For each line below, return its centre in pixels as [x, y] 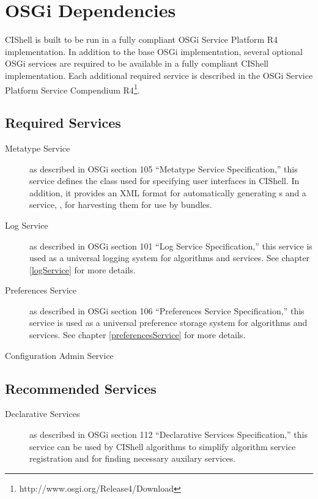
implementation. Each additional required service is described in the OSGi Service [159, 75]
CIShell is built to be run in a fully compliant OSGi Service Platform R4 [142, 39]
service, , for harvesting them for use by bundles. [121, 205]
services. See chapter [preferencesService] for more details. [138, 335]
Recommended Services [81, 388]
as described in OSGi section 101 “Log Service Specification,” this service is [171, 246]
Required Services [63, 123]
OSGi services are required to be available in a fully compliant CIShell [137, 63]
